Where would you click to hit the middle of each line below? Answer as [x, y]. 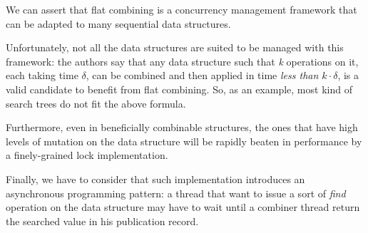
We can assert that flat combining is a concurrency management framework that [182, 9]
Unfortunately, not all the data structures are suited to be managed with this [175, 47]
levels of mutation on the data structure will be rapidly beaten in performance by [184, 141]
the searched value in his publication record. [102, 221]
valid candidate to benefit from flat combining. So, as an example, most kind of [179, 89]
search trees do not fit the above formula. [96, 103]
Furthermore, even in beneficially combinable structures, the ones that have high [182, 127]
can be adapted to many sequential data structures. [118, 23]
